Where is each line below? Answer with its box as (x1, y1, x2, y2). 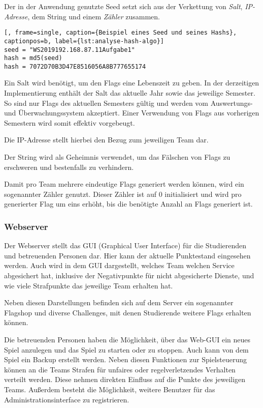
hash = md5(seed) (4, 54, 62, 62)
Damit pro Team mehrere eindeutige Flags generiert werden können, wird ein (4, 179, 244, 189)
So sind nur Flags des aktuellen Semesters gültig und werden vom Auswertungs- (4, 97, 253, 108)
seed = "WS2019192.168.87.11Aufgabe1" (4, 46, 135, 53)
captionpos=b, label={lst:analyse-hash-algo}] (4, 37, 164, 45)
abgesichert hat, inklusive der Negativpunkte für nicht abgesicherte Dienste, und (4, 270, 254, 280)
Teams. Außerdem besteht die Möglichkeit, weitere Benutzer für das (4, 384, 215, 394)
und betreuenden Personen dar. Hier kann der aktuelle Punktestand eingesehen (4, 250, 251, 260)
